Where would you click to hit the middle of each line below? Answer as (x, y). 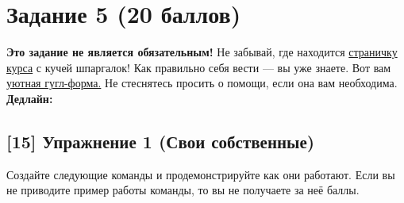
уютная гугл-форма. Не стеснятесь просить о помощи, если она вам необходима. (202, 83)
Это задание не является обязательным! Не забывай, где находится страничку (202, 52)
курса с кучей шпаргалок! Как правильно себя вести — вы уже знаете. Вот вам (199, 67)
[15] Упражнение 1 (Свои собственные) (161, 141)
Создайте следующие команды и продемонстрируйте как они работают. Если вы (201, 174)
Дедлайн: (30, 98)
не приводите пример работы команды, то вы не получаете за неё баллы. (183, 190)
